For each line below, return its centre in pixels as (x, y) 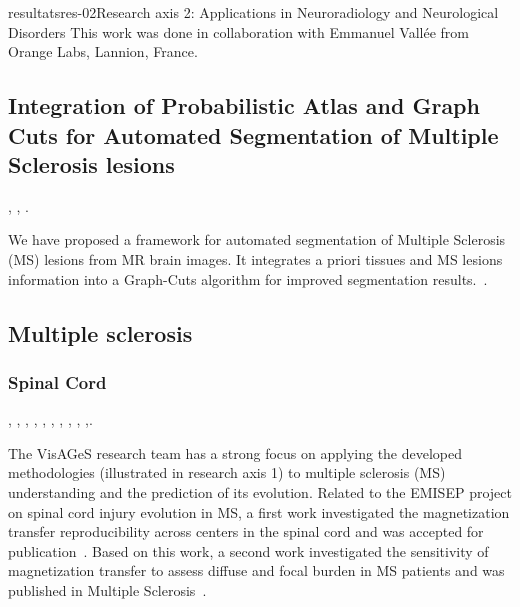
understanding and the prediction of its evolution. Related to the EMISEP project (260, 491)
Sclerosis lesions (91, 163)
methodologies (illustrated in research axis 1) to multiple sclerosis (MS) (227, 472)
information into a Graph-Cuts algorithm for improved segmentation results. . (248, 278)
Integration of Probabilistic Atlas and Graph (244, 105)
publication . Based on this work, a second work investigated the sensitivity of (248, 550)
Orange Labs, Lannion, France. (103, 51)
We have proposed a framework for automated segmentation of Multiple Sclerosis (257, 239)
